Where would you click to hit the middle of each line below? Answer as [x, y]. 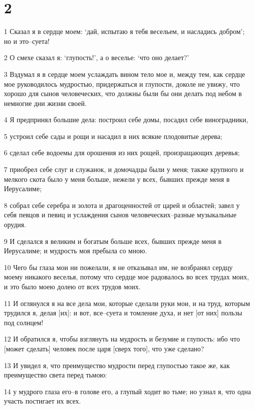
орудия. [15, 224]
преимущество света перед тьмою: [56, 375]
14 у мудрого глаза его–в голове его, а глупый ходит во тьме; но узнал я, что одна [127, 391]
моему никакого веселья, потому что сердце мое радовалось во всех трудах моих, [127, 277]
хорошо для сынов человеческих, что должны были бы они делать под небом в [123, 93]
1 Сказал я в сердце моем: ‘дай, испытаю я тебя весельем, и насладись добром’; [124, 31]
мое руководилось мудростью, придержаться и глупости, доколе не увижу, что [122, 84]
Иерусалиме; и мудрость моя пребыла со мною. [76, 251]
